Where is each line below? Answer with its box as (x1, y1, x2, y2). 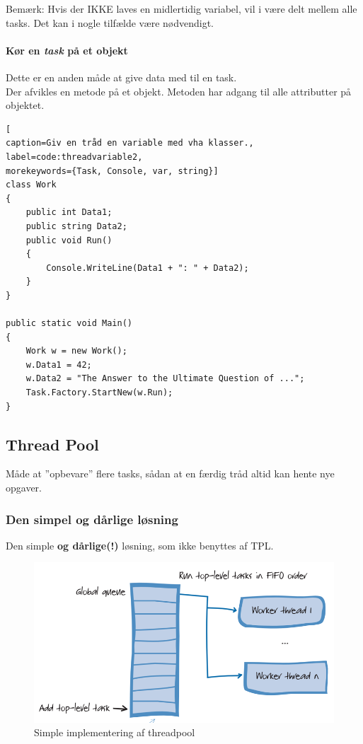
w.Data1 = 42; (25, 359, 92, 370)
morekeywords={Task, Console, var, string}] (6, 165, 219, 176)
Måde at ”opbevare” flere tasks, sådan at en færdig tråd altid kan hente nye (6, 466, 335, 481)
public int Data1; (25, 207, 113, 218)
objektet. (6, 98, 45, 112)
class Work (6, 180, 57, 190)
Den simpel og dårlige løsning (6, 510, 178, 528)
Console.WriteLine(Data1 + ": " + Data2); (46, 262, 249, 273)
